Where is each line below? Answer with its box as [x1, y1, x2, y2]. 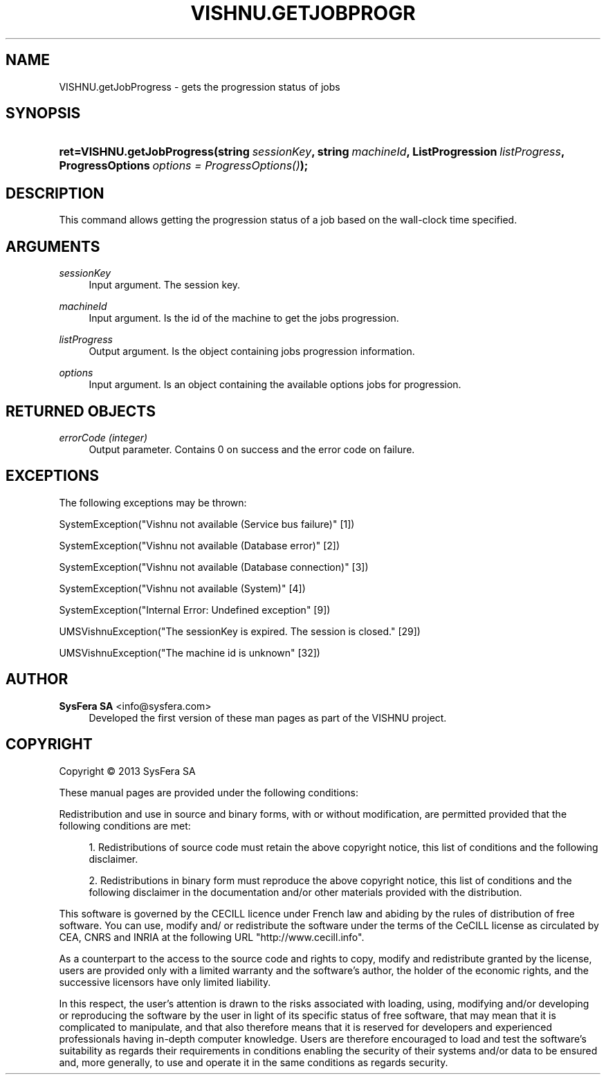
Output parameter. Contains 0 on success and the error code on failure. [89, 443, 415, 455]
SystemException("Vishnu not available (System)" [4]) [59, 582, 306, 594]
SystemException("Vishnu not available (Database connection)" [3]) [59, 560, 369, 573]
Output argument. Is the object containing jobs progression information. [89, 345, 415, 358]
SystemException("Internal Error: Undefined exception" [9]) [59, 603, 331, 616]
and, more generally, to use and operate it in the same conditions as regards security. [59, 1056, 448, 1068]
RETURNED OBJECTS [6, 402, 156, 420]
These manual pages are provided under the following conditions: [59, 786, 358, 798]
